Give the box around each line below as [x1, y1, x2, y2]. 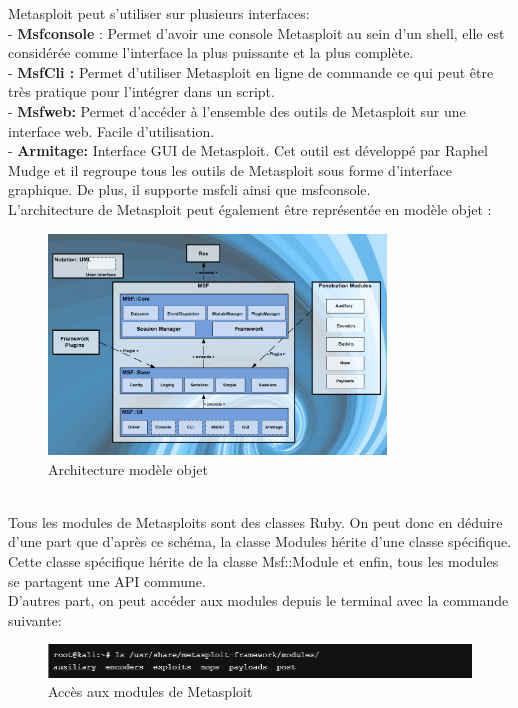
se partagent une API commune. [8, 570, 206, 591]
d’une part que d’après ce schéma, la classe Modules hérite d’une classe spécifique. [8, 531, 512, 552]
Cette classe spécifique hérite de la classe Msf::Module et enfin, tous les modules [8, 551, 499, 572]
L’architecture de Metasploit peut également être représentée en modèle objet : [8, 198, 492, 219]
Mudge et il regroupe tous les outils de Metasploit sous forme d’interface [8, 159, 452, 180]
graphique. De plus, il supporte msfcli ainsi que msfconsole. [8, 179, 371, 200]
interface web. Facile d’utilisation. [8, 120, 215, 141]
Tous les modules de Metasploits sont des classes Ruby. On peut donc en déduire [8, 511, 503, 532]
